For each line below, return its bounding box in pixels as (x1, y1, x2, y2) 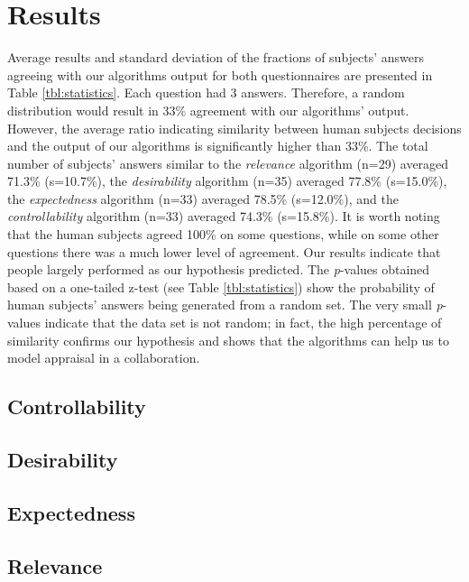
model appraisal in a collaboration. (7, 348, 200, 367)
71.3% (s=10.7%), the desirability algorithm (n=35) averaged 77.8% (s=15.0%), (7, 171, 447, 190)
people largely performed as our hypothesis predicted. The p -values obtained (7, 260, 430, 279)
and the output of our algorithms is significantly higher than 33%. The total (7, 136, 428, 155)
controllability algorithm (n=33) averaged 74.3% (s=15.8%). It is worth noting (7, 207, 440, 226)
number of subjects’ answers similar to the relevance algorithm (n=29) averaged (7, 153, 449, 172)
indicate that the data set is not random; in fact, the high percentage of (44, 313, 442, 332)
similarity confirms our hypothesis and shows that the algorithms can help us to (7, 330, 449, 349)
